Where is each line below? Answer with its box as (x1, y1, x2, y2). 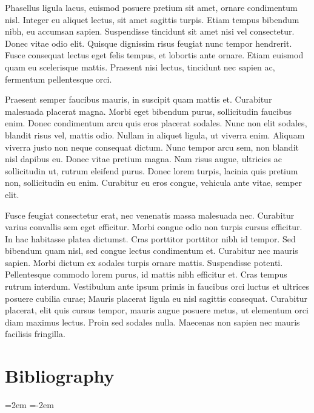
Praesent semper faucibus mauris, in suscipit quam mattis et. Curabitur (5, 93, 272, 106)
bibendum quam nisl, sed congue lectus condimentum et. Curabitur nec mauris (5, 244, 298, 257)
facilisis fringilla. (5, 327, 65, 340)
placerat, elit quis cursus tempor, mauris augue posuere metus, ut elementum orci (5, 304, 309, 316)
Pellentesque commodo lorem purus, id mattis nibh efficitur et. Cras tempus (5, 268, 287, 281)
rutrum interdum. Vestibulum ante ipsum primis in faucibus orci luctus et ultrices (5, 280, 310, 293)
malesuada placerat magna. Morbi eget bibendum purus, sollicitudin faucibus (5, 104, 292, 117)
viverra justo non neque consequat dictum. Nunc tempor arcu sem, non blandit (5, 140, 299, 153)
